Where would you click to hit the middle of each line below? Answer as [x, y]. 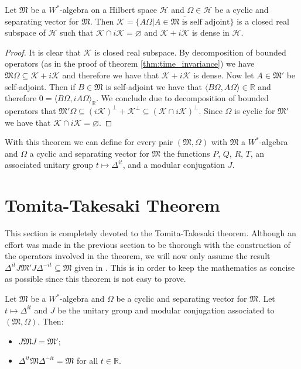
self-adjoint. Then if [40, 86]
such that [77, 32]
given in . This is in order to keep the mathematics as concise [185, 267]
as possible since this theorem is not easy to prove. [95, 279]
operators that [30, 110]
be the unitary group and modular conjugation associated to [166, 310]
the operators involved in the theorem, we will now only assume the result [138, 256]
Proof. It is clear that [43, 52]
